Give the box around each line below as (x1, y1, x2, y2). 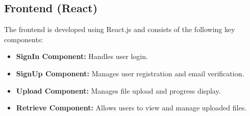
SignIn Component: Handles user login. (16, 51, 148, 62)
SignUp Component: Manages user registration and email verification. (16, 68, 244, 78)
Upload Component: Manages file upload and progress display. (16, 85, 221, 96)
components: (4, 34, 43, 44)
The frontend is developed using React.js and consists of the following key (4, 24, 235, 35)
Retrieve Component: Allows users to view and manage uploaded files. (16, 102, 247, 113)
